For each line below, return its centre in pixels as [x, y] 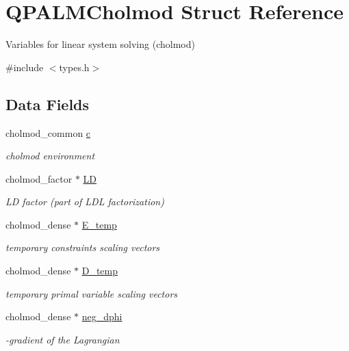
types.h [74, 67]
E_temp [99, 224]
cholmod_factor [39, 178]
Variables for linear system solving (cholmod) [100, 44]
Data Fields [48, 104]
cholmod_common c [48, 132]
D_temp [100, 271]
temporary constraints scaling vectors [83, 247]
